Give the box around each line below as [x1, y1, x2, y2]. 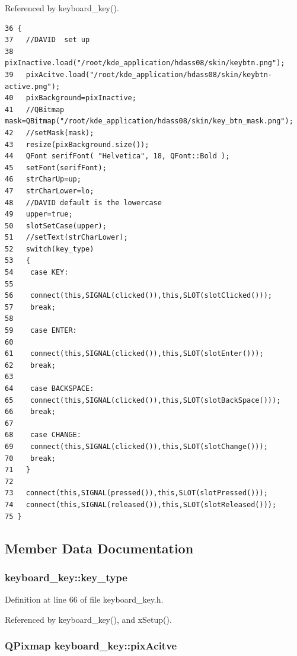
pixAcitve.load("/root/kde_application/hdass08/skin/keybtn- [25, 70, 273, 79]
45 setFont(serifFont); [5, 163, 107, 172]
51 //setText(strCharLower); [5, 233, 128, 242]
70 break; [5, 454, 56, 463]
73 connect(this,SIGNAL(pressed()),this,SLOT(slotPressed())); [5, 489, 268, 498]
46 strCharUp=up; [5, 175, 81, 184]
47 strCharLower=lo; [5, 186, 94, 195]
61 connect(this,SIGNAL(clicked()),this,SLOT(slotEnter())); [5, 349, 264, 358]
